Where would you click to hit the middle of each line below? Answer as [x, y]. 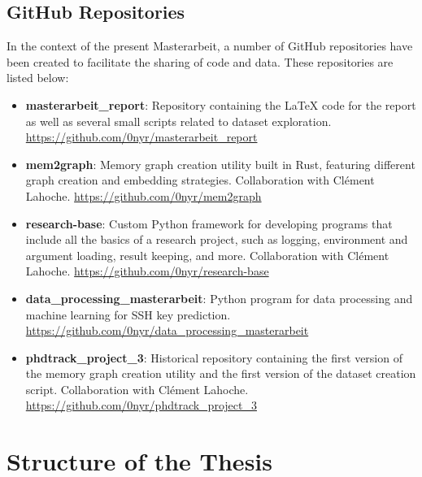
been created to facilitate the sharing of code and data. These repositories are [200, 61]
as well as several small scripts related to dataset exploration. [178, 121]
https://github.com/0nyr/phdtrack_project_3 [141, 405]
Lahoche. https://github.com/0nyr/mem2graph [144, 195]
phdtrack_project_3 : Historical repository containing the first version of [214, 357]
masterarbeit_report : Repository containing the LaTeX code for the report [221, 104]
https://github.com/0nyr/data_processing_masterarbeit [167, 330]
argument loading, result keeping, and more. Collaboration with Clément [207, 255]
